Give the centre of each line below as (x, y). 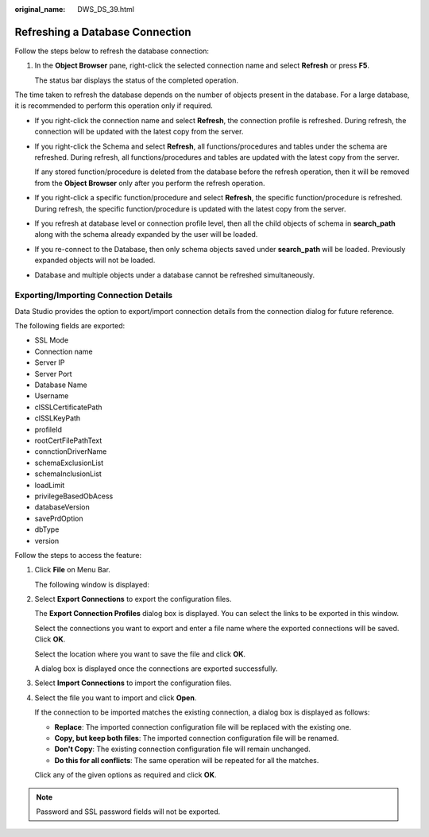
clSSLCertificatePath (68, 407)
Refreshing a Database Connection (103, 32)
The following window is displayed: (92, 584)
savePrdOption (59, 518)
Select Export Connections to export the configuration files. (133, 599)
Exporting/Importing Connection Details (94, 296)
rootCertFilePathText (68, 440)
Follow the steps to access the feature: (78, 555)
